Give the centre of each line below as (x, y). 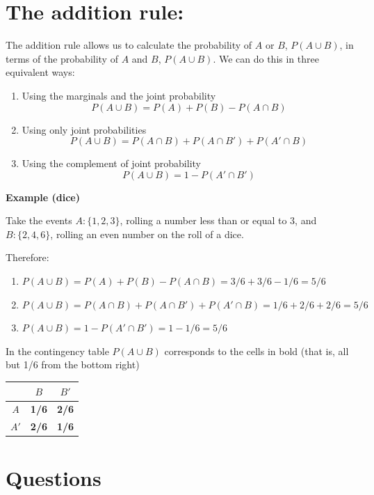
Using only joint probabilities (84, 129)
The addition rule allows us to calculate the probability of (129, 45)
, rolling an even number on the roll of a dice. (147, 234)
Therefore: (27, 257)
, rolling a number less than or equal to (203, 220)
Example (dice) (43, 197)
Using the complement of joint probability (111, 163)
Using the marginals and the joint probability (119, 95)
